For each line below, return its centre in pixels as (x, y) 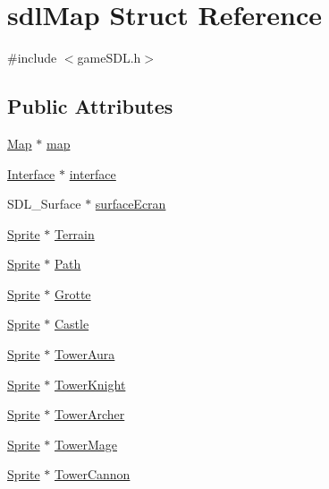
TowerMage (85, 444)
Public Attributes (90, 106)
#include (32, 58)
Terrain (74, 233)
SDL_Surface (44, 204)
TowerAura (84, 354)
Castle (72, 324)
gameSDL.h (109, 58)
